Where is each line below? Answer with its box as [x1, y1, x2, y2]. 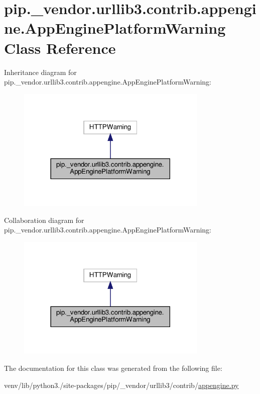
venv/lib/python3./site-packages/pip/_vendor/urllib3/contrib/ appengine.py [4, 379, 239, 390]
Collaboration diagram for [4, 214, 84, 225]
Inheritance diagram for [4, 66, 77, 77]
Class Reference [4, 37, 116, 58]
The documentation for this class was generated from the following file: [4, 363, 222, 373]
